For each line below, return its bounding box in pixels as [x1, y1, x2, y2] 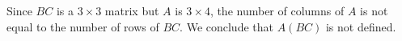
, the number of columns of [209, 2, 345, 18]
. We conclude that [180, 18, 273, 35]
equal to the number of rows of [6, 18, 159, 35]
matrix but [104, 2, 159, 18]
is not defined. [325, 18, 396, 35]
